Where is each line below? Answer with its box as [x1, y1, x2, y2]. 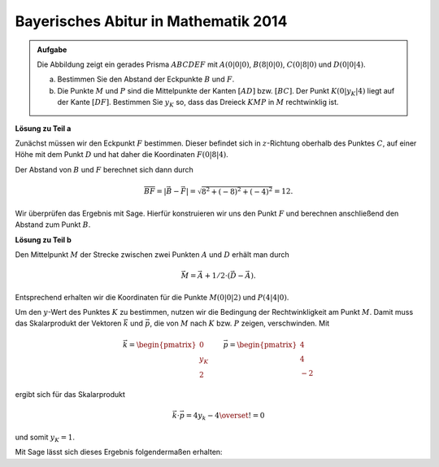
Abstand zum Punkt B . [15, 220, 91, 229]
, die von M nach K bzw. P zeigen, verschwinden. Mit [150, 318, 330, 329]
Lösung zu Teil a [15, 123, 72, 133]
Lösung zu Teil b [15, 234, 72, 244]
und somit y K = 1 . [15, 432, 75, 443]
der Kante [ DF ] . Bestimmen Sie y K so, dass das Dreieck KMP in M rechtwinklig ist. [57, 98, 339, 109]
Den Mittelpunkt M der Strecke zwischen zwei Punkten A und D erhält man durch [15, 250, 289, 260]
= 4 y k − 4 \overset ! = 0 [185, 411, 265, 422]
